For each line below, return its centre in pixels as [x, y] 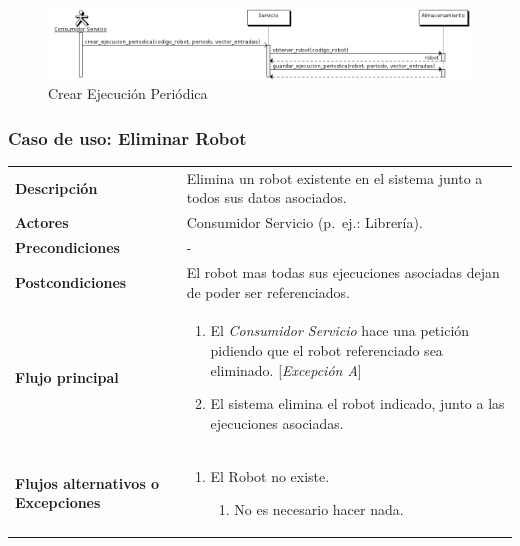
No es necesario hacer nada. [319, 509]
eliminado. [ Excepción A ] [286, 369]
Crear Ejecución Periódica [128, 93]
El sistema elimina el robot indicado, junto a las [357, 403]
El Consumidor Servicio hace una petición [340, 330]
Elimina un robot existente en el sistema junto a [334, 177]
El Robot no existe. [270, 475]
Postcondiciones [71, 281]
